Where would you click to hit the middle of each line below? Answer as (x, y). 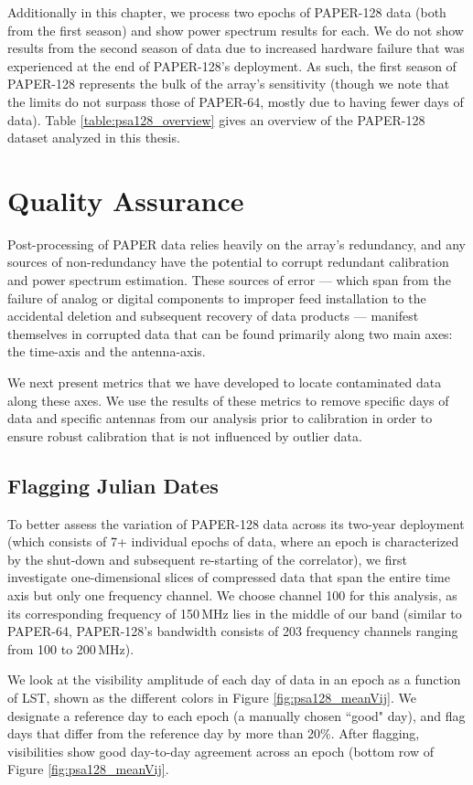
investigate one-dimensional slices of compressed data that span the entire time (229, 577)
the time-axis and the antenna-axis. (107, 351)
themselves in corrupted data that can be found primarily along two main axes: (230, 333)
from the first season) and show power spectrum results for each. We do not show (236, 30)
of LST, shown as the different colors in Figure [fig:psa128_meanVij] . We (212, 697)
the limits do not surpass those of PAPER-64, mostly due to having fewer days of (236, 101)
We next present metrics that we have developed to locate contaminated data (225, 382)
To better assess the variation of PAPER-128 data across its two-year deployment (236, 523)
